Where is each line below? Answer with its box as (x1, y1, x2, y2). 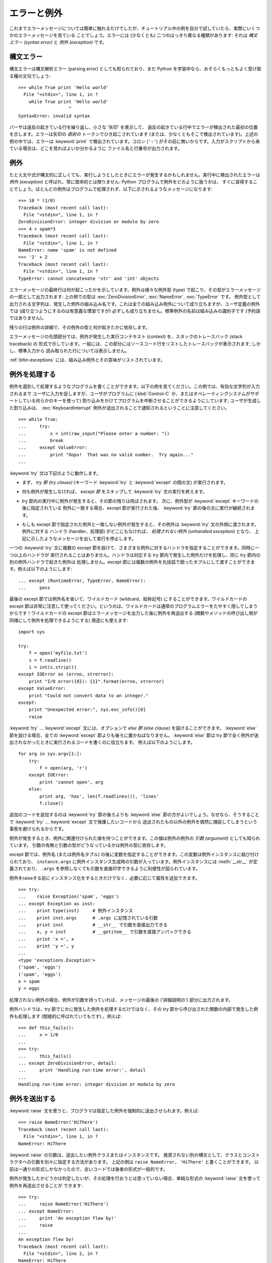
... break (18, 438, 64, 444)
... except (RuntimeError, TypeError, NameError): (18, 577, 146, 584)
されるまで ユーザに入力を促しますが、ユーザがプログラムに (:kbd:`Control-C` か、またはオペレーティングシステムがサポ (9, 391, 259, 397)
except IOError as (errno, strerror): (18, 671, 114, 677)
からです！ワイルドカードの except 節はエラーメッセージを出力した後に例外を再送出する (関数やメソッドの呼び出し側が (9, 610, 258, 616)
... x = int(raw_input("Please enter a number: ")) (18, 430, 170, 436)
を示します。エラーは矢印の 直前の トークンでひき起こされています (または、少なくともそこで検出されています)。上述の (9, 131, 258, 137)
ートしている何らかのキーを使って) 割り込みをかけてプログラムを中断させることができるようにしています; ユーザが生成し (9, 398, 261, 404)
